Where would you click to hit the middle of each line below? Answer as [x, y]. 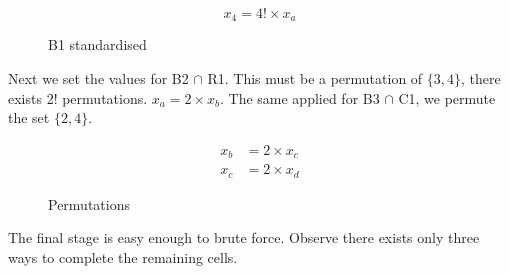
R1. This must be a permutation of [315, 78]
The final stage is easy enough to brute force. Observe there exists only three [244, 237]
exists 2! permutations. [78, 97]
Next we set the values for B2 [98, 78]
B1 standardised [97, 44]
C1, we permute [447, 97]
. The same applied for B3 [299, 97]
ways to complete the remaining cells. [123, 256]
